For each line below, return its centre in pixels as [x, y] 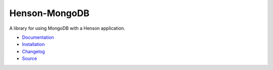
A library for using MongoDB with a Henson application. [67, 28]
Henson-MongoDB [49, 13]
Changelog [33, 51]
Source [30, 58]
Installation [33, 44]
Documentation [38, 37]
